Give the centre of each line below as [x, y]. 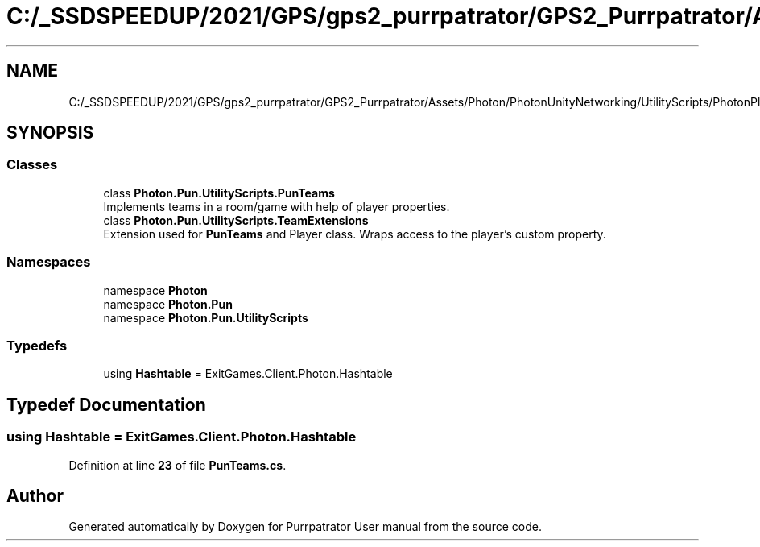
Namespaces [49, 262]
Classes [32, 165]
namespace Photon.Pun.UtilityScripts [206, 317]
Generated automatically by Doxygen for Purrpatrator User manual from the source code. [305, 527]
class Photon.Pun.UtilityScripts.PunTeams [219, 193]
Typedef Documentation [106, 404]
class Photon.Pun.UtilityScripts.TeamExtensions [236, 220]
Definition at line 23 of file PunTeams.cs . [178, 465]
